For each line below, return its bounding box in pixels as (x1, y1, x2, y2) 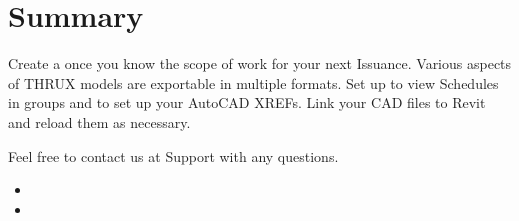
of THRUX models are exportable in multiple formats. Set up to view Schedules (8, 72, 499, 93)
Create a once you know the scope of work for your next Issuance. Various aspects (8, 53, 512, 74)
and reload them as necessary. (8, 111, 191, 132)
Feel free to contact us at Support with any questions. (8, 145, 339, 166)
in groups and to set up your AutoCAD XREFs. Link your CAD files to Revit (8, 92, 486, 113)
